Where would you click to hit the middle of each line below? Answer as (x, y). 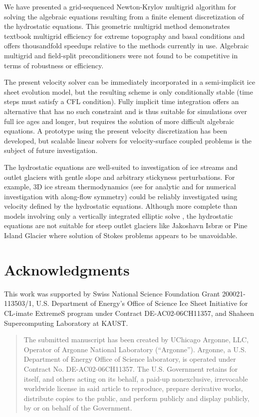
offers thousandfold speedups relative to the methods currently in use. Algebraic (127, 46)
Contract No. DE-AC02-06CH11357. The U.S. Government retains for (131, 368)
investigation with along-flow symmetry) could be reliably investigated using (121, 196)
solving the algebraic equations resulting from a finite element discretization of (124, 16)
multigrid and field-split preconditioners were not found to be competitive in (121, 55)
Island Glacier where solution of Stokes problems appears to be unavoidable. (121, 235)
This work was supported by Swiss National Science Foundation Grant (112, 293)
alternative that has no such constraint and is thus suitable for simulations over (126, 111)
